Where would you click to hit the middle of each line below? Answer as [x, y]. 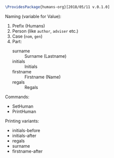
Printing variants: [22, 121]
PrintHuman [24, 111]
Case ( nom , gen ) [27, 36]
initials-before [26, 130]
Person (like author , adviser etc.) [45, 31]
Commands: [17, 97]
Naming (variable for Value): [33, 16]
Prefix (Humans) [28, 26]
